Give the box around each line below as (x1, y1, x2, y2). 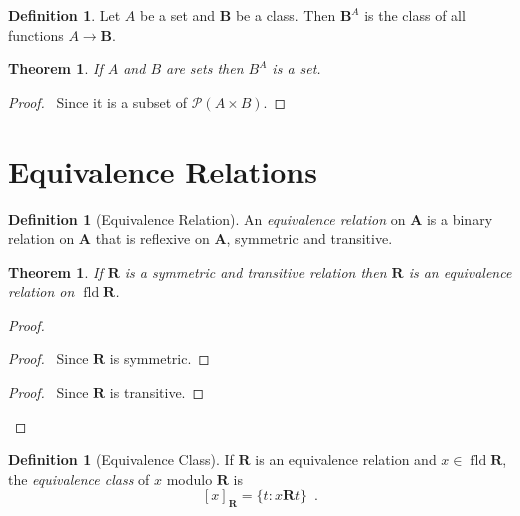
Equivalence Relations (8, 150, 317, 191)
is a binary (426, 208, 493, 229)
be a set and (140, 5, 216, 25)
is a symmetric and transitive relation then (124, 261, 387, 282)
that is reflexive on (95, 228, 210, 249)
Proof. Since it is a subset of (8, 91, 188, 112)
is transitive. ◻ (109, 382, 205, 403)
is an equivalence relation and (255, 449, 437, 470)
